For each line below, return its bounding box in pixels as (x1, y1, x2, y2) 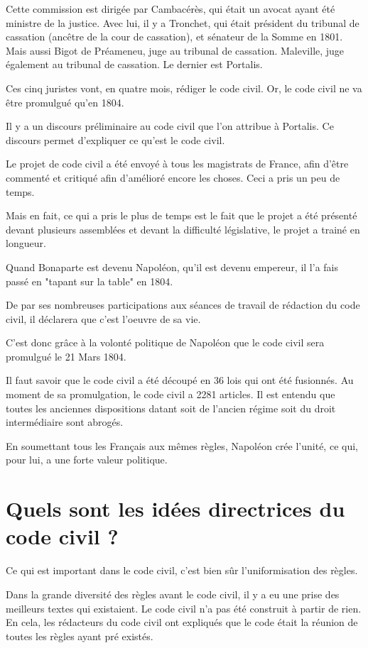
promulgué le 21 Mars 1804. (6, 348, 126, 363)
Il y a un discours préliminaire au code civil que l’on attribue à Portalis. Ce (6, 119, 334, 133)
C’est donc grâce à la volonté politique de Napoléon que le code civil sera (6, 335, 325, 350)
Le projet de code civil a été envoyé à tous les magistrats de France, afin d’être (6, 156, 349, 171)
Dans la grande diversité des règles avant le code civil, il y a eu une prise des (6, 586, 340, 601)
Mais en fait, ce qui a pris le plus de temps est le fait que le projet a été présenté (6, 208, 357, 223)
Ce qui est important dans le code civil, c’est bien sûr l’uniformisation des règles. (6, 563, 358, 578)
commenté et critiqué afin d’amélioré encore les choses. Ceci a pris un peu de (6, 170, 340, 185)
